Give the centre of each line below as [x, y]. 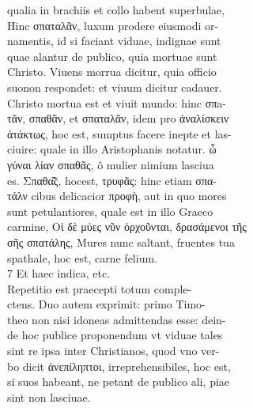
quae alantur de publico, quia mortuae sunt [112, 56]
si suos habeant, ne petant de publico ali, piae [119, 382]
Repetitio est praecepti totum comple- [100, 288]
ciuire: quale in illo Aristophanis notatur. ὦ [112, 149]
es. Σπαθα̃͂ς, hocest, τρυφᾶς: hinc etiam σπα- [112, 180]
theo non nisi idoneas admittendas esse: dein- [117, 319]
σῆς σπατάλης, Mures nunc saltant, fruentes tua [121, 242]
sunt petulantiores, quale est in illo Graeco [110, 211]
